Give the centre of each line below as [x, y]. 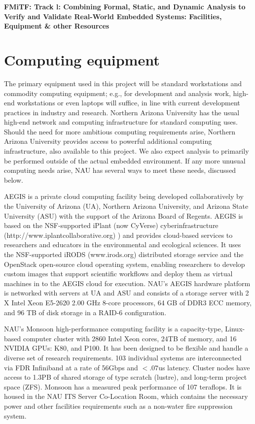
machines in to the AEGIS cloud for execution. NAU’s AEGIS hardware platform [127, 283]
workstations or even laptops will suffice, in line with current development [128, 103]
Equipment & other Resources [57, 26]
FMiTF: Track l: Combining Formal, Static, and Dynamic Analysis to [125, 6]
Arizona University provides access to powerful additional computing [108, 141]
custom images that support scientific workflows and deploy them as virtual [118, 274]
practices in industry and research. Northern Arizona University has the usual [122, 112]
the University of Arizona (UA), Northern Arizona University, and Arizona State [126, 206]
